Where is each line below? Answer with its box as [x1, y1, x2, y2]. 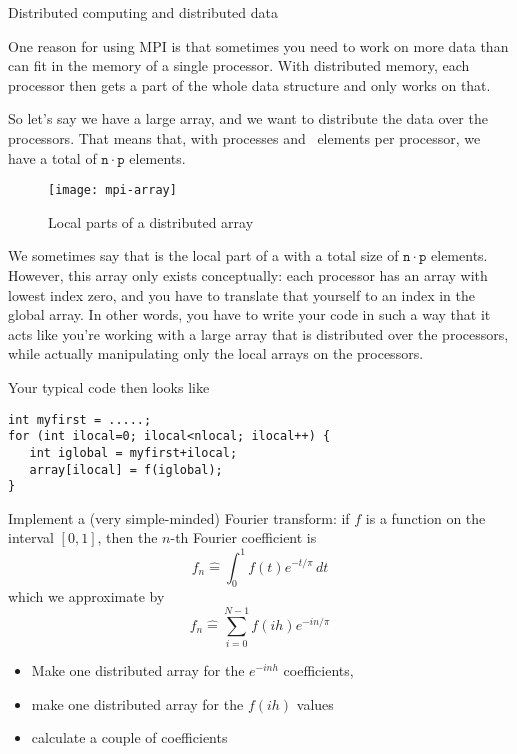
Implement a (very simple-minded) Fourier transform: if [8, 507, 350, 528]
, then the [97, 527, 158, 548]
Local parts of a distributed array [48, 211, 254, 232]
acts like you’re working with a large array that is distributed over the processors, [8, 323, 509, 344]
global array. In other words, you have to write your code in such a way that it [8, 304, 491, 325]
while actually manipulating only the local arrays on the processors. [8, 343, 424, 364]
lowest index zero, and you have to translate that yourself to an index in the [8, 284, 476, 305]
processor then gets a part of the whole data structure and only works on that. [8, 74, 491, 95]
